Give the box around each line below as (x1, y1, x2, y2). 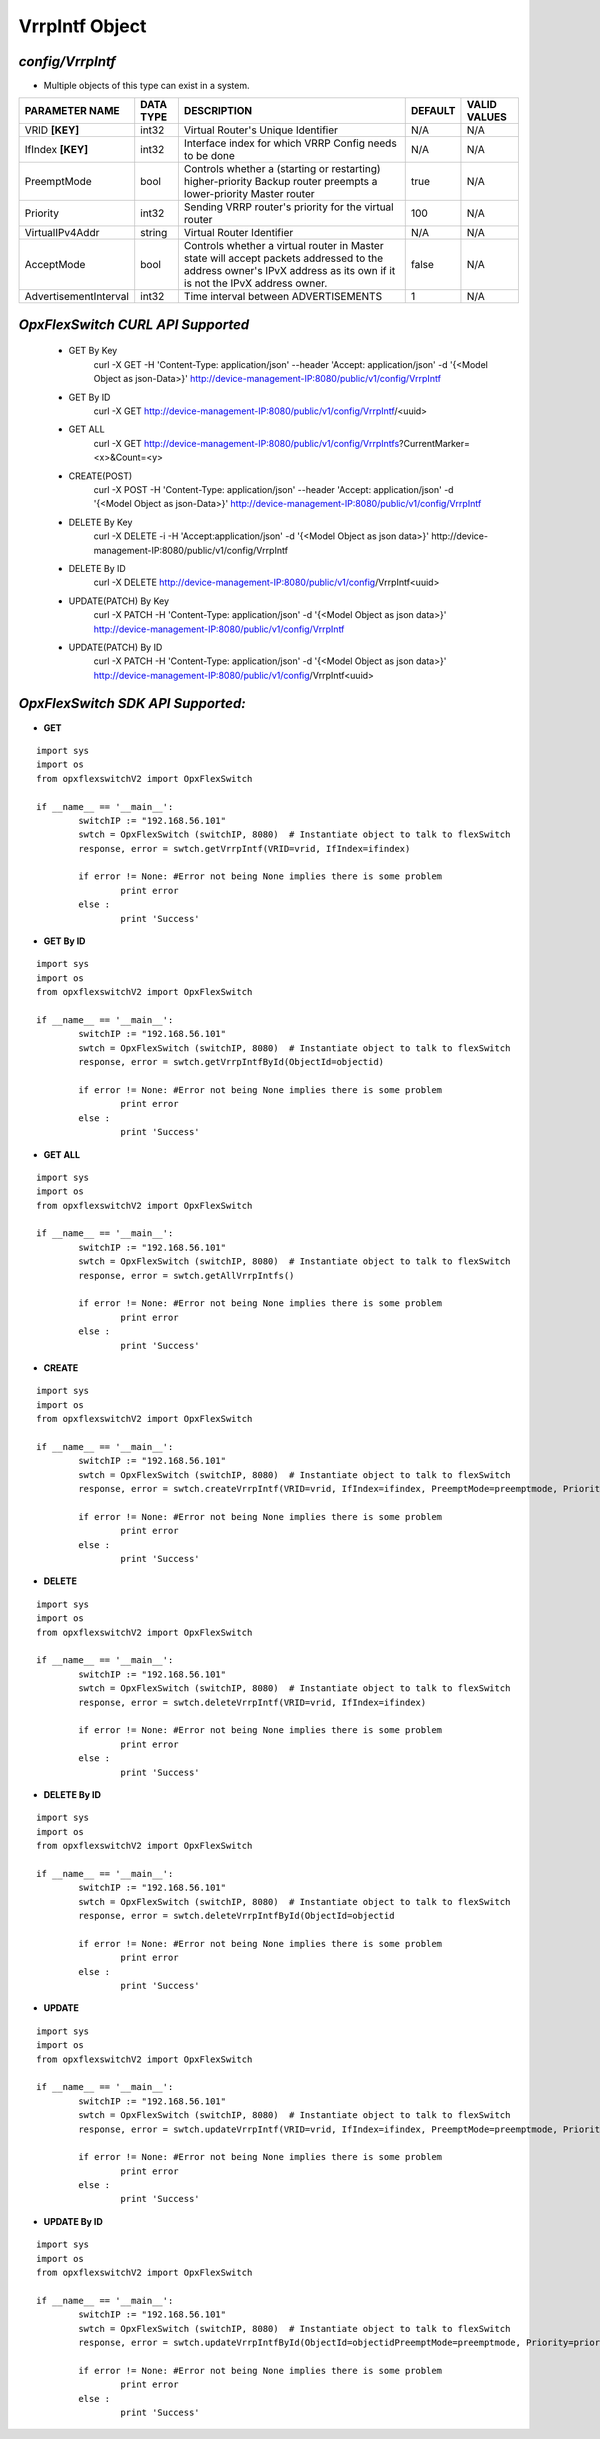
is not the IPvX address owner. (183, 276, 328, 290)
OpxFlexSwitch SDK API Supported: (18, 695, 246, 712)
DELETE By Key (68, 516, 133, 528)
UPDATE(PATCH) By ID (68, 641, 163, 653)
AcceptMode (24, 258, 86, 272)
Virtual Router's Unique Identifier (183, 123, 339, 137)
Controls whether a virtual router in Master (183, 239, 384, 253)
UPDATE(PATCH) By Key (68, 595, 170, 607)
